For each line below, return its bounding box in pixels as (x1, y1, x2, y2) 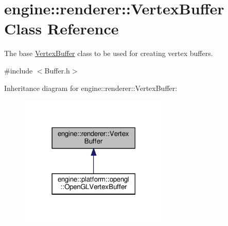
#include (4, 65, 33, 76)
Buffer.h (44, 65, 70, 76)
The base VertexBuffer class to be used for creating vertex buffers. (4, 48, 213, 59)
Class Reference (4, 18, 119, 39)
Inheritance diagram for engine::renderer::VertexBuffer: (4, 82, 178, 93)
